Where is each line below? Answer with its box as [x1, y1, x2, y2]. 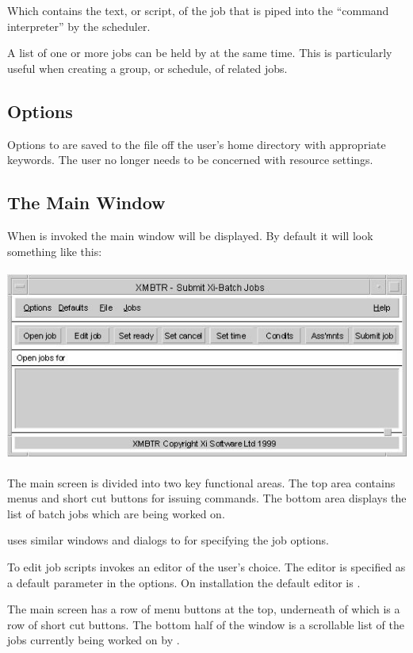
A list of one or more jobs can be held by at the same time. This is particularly [7, 44, 392, 61]
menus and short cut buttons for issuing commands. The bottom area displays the [7, 490, 407, 506]
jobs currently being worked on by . [7, 632, 180, 648]
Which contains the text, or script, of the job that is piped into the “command [7, 2, 389, 18]
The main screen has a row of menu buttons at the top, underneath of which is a [7, 601, 400, 617]
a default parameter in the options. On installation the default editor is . [7, 574, 361, 590]
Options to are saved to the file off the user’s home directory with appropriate [7, 136, 386, 152]
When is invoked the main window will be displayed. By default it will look [7, 227, 373, 243]
